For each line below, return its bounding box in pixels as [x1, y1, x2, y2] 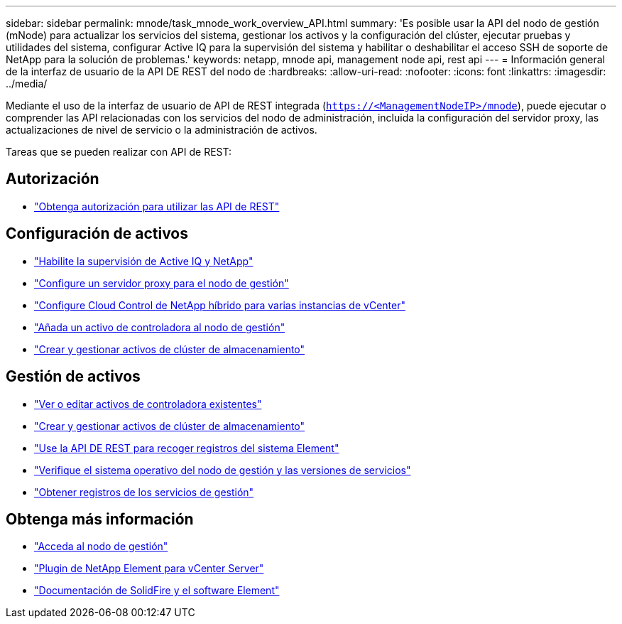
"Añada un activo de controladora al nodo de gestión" [34, 321, 285, 333]
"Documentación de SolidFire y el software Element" [34, 584, 280, 597]
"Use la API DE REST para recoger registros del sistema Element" [34, 441, 339, 454]
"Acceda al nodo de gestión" [34, 540, 168, 553]
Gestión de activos [6, 367, 141, 386]
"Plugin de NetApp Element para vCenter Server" [34, 562, 264, 575]
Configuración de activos [6, 225, 188, 243]
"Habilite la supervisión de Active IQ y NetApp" [34, 254, 253, 267]
